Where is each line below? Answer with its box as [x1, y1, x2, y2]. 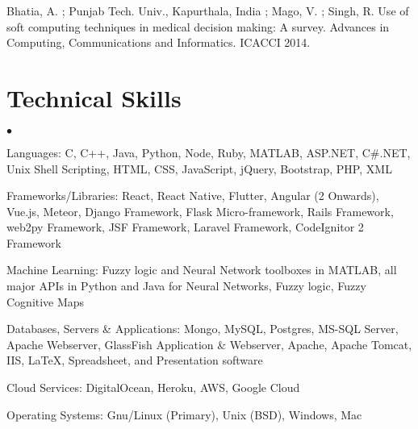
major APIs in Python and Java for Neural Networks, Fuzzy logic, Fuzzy [6, 277, 366, 294]
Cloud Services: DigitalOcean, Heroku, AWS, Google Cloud [6, 379, 300, 396]
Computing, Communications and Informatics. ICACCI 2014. [6, 34, 311, 51]
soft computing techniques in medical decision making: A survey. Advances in [6, 18, 390, 35]
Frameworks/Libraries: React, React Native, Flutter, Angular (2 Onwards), [6, 187, 379, 204]
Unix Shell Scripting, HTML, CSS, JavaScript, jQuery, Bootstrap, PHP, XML [6, 160, 392, 177]
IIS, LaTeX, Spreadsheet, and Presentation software [6, 352, 263, 369]
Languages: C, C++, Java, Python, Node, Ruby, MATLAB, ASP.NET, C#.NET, [6, 144, 411, 160]
